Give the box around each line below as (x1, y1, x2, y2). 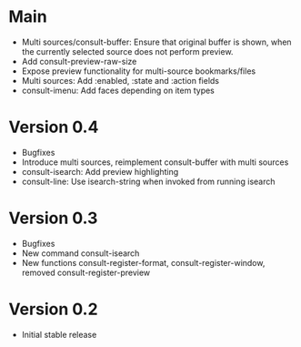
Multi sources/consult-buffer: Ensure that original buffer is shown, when (21, 36, 292, 47)
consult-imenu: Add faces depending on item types (21, 85, 216, 96)
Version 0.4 (8, 117, 99, 138)
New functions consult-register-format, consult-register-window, (21, 257, 266, 268)
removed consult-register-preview (21, 267, 151, 278)
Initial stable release (21, 329, 97, 340)
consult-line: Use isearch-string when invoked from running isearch (21, 176, 276, 187)
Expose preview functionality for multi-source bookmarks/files (21, 66, 256, 77)
